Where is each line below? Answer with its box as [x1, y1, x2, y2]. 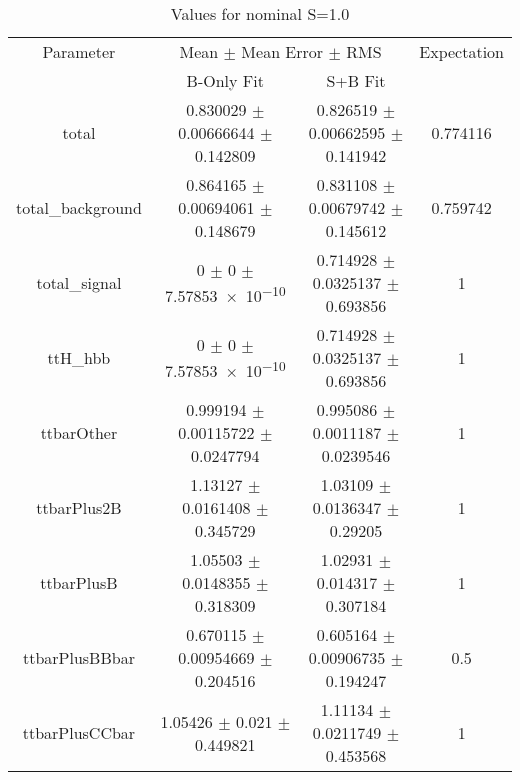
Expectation [419, 40, 504, 63]
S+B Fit [326, 69, 386, 92]
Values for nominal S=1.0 [170, 2, 350, 25]
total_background [16, 196, 142, 219]
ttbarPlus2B [36, 496, 122, 519]
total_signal [36, 271, 122, 294]
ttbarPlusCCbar [22, 721, 136, 744]
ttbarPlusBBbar [22, 646, 135, 669]
